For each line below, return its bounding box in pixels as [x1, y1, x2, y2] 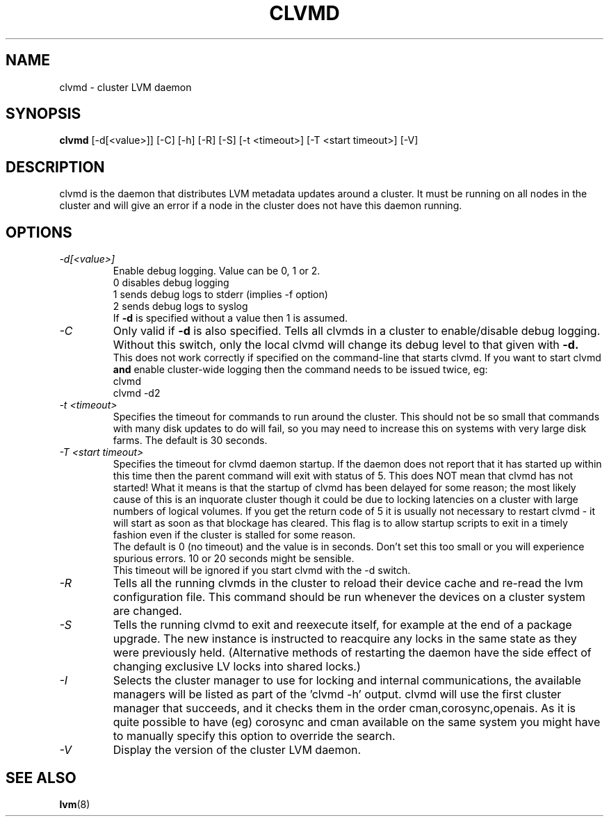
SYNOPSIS [6, 105, 81, 123]
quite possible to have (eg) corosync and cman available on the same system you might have [113, 715, 601, 730]
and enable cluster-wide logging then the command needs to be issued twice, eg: [113, 363, 488, 376]
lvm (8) [59, 798, 90, 810]
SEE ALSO [6, 768, 76, 787]
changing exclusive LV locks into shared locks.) [113, 659, 361, 674]
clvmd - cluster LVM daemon [59, 81, 192, 93]
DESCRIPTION [6, 158, 105, 176]
